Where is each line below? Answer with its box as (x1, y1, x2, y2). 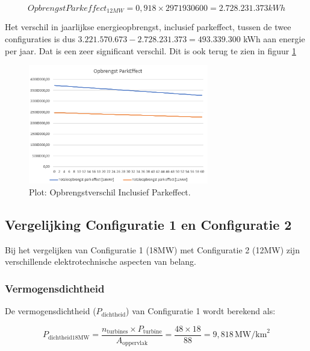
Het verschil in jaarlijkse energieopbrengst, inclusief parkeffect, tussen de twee (5, 21, 291, 33)
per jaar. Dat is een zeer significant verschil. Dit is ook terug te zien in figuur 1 (5, 44, 296, 57)
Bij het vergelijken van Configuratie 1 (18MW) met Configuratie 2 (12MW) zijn (5, 243, 300, 256)
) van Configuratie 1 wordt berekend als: (126, 305, 276, 317)
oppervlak (122, 340, 148, 347)
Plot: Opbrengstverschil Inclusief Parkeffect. (29, 186, 191, 198)
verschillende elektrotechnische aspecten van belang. (5, 255, 197, 268)
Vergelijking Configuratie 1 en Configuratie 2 (5, 215, 292, 233)
